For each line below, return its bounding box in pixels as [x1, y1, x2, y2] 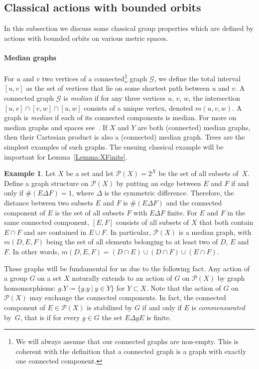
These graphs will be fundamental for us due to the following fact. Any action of [4, 263, 250, 273]
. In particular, [106, 226, 151, 237]
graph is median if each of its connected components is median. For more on [4, 112, 237, 123]
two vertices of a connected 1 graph [42, 72, 147, 83]
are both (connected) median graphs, [137, 122, 251, 132]
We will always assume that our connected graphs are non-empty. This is [15, 336, 239, 347]
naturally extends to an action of [72, 273, 172, 283]
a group [4, 273, 27, 283]
